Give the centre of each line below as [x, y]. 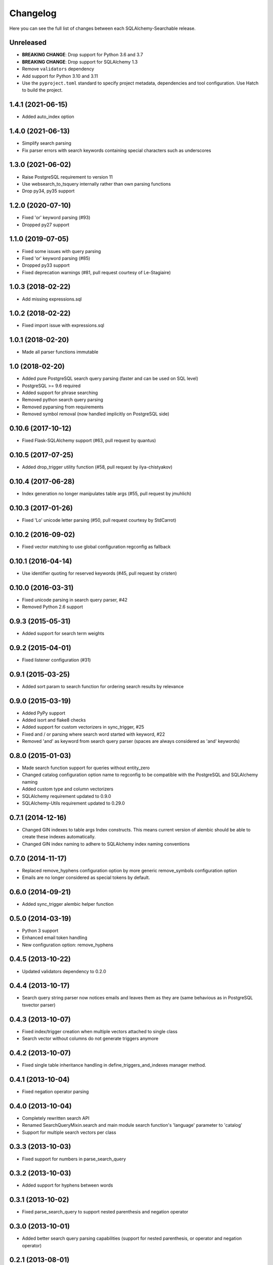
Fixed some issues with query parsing [61, 251]
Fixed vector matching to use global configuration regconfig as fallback [96, 546]
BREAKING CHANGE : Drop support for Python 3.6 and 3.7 [83, 55]
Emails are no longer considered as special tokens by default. [86, 877]
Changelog [33, 13]
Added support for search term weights [63, 633]
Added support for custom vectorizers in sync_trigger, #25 [83, 727]
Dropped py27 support [46, 225]
